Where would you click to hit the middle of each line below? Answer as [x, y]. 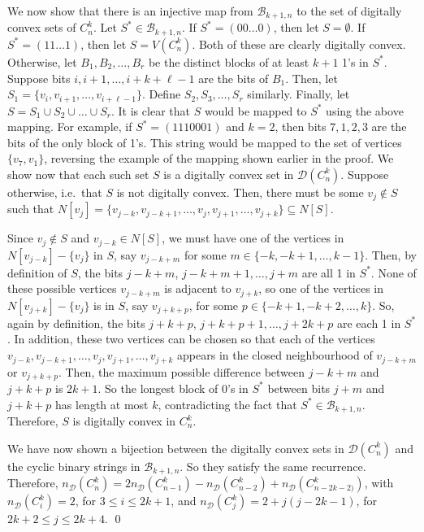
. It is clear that [151, 110]
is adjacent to [198, 288]
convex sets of [42, 27]
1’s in [355, 61]
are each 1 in [369, 323]
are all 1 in [329, 272]
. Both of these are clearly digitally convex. [299, 44]
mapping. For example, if [70, 126]
